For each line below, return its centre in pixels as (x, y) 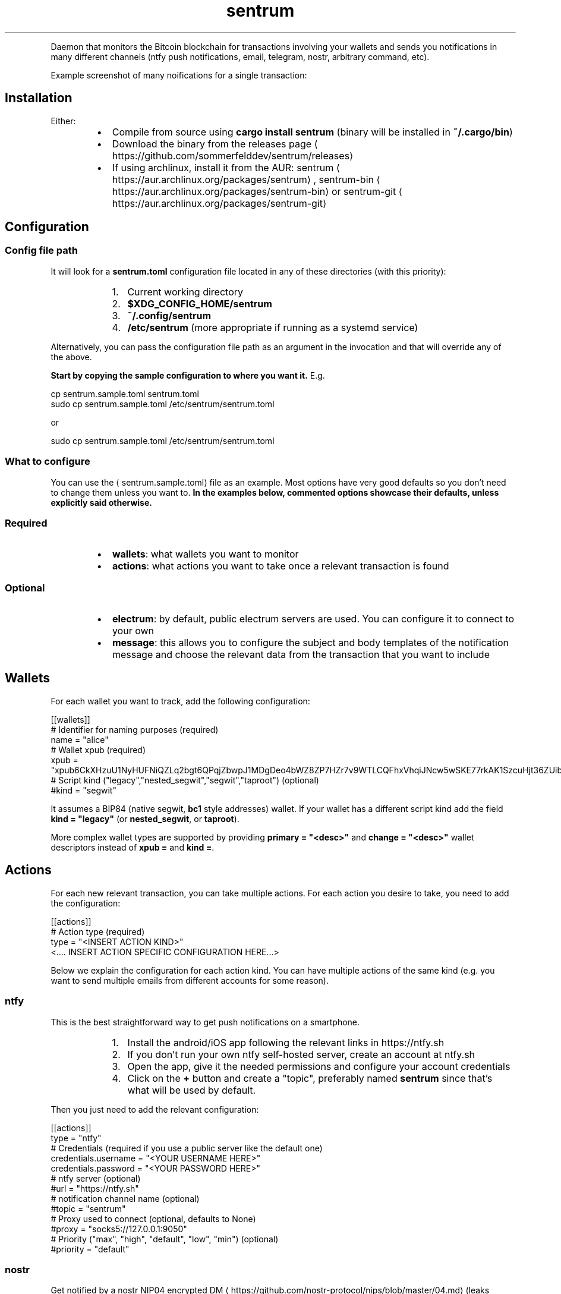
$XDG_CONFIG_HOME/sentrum (200, 303)
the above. (71, 357)
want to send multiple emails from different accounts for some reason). (190, 980)
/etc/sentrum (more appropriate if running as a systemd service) (273, 327)
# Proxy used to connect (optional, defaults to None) (153, 1219)
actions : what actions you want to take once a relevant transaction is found (280, 566)
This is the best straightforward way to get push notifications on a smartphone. (205, 1022)
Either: (63, 121)
